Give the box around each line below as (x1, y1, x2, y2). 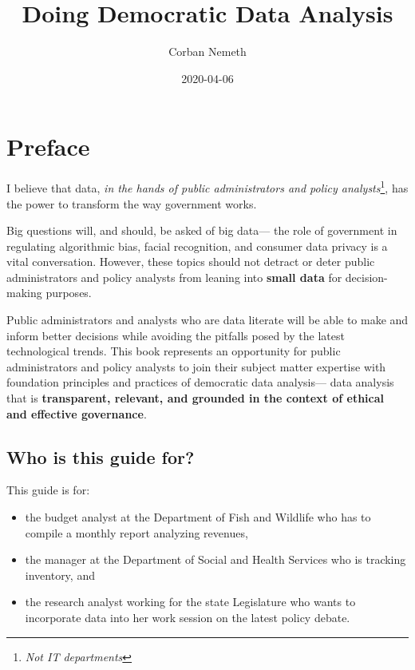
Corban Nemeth (168, 43, 247, 60)
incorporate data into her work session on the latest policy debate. (25, 609, 350, 625)
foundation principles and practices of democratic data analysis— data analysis (6, 374, 394, 391)
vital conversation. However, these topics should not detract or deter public (6, 253, 375, 270)
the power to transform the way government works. (6, 195, 257, 212)
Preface (6, 130, 90, 163)
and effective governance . (6, 405, 147, 422)
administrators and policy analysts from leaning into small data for (6, 268, 342, 285)
